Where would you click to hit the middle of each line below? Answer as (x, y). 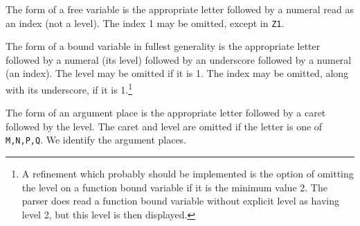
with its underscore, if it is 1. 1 (69, 88)
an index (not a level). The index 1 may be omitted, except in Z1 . (145, 23)
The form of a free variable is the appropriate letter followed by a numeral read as (180, 9)
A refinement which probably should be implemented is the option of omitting (188, 174)
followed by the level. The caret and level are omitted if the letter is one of (164, 126)
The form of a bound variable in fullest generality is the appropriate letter (163, 46)
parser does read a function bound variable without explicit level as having (180, 201)
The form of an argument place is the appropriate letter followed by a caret (166, 113)
